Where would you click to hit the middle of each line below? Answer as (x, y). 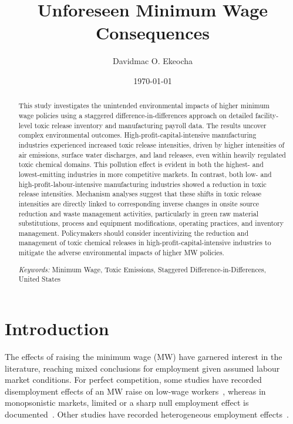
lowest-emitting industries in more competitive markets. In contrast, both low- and (145, 174)
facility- (267, 115)
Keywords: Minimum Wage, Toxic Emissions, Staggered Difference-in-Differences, (142, 269)
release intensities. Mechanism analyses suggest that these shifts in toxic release (140, 194)
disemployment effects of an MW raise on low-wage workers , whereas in (135, 391)
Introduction (57, 328)
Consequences (153, 33)
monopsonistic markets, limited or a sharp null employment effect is (127, 403)
